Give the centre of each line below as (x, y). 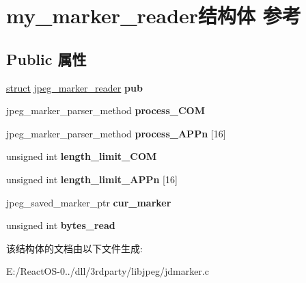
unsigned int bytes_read (61, 225)
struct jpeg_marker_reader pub (74, 87)
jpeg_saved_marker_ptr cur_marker (89, 202)
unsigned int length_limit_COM (82, 156)
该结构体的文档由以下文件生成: (74, 248)
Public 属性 (46, 58)
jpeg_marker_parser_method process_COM (106, 110)
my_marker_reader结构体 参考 (154, 15)
